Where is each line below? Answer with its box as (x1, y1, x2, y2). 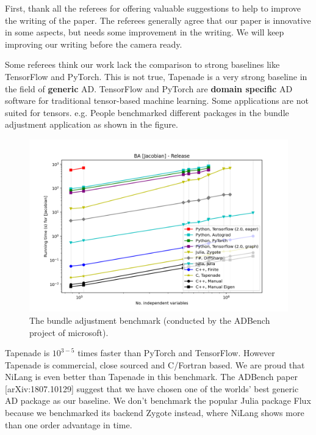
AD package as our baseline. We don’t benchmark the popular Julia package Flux (5, 394, 311, 407)
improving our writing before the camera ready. (5, 37, 182, 50)
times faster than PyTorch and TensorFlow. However (77, 346, 275, 359)
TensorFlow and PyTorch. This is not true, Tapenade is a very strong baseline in (5, 70, 307, 82)
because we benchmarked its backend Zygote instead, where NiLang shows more (5, 406, 304, 419)
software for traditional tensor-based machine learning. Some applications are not (5, 94, 309, 107)
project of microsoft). (29, 326, 109, 338)
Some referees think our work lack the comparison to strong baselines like (5, 58, 280, 71)
